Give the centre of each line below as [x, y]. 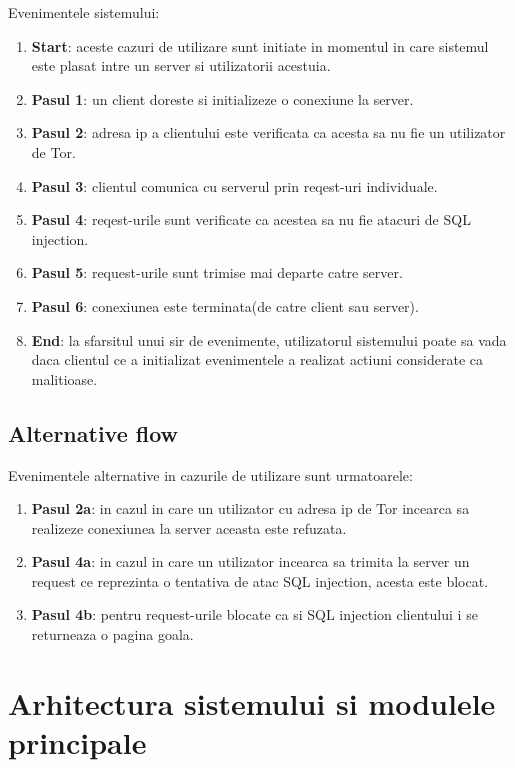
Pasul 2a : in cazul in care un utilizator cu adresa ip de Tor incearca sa [250, 508]
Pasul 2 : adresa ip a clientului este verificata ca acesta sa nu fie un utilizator [268, 132]
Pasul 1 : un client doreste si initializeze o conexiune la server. [222, 98]
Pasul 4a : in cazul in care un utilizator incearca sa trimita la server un [250, 561]
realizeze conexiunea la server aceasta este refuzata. [189, 527]
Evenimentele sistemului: [84, 12]
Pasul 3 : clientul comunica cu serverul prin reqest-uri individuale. [234, 185]
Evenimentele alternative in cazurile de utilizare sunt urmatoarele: [210, 474]
